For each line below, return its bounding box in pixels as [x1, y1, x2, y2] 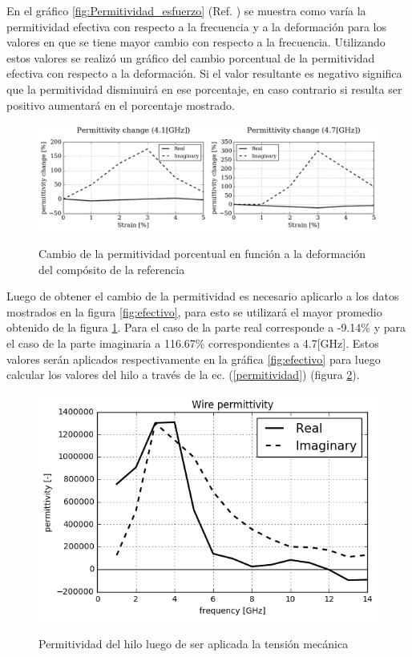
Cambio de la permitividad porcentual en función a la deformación [38, 245, 366, 262]
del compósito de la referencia [38, 260, 185, 277]
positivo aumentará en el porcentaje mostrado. [6, 96, 235, 113]
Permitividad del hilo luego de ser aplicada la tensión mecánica [38, 635, 349, 651]
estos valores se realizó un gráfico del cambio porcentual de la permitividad [6, 49, 375, 66]
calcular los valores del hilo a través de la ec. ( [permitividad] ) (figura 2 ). [6, 366, 360, 383]
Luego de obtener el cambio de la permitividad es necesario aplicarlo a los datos [6, 288, 399, 304]
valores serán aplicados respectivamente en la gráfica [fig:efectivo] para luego [6, 350, 381, 367]
